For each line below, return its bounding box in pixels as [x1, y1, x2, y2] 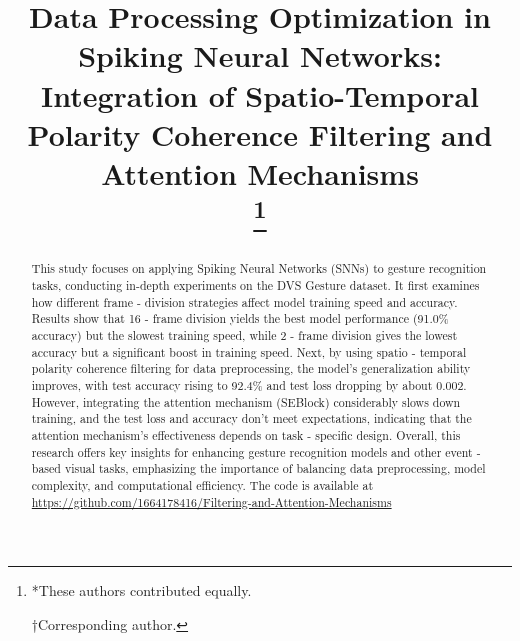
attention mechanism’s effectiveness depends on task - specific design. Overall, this [31, 427, 461, 443]
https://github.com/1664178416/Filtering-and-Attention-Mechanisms [31, 493, 392, 510]
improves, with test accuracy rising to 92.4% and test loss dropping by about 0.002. [31, 377, 467, 394]
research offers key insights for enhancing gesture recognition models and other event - [31, 443, 481, 460]
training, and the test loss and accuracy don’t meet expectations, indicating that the [31, 410, 472, 427]
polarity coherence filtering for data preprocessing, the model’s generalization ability [31, 360, 471, 377]
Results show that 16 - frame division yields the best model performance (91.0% [31, 310, 449, 327]
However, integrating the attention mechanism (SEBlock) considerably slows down [31, 393, 461, 410]
